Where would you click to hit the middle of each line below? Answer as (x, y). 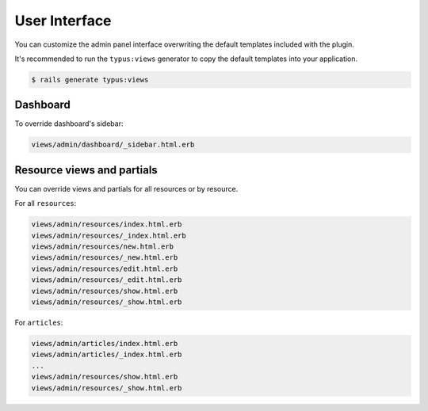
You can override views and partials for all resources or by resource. (126, 188)
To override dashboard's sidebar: (69, 124)
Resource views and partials (86, 170)
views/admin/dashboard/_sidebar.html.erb (113, 145)
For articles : (39, 322)
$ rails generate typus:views (90, 80)
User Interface (63, 21)
